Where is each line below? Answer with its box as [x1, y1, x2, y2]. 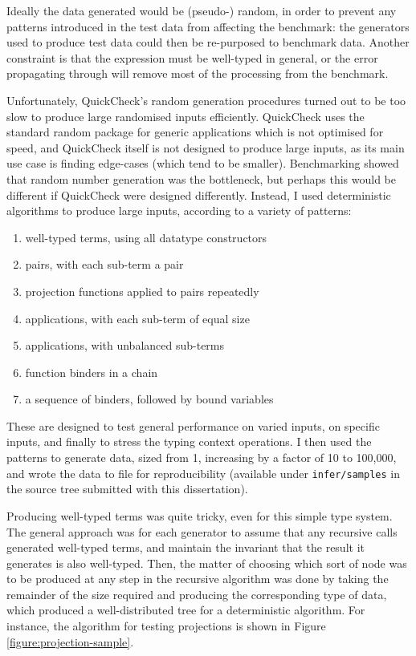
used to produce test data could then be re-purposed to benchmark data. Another [6, 34, 410, 51]
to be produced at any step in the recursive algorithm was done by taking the [6, 570, 389, 587]
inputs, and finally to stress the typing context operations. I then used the [6, 433, 372, 450]
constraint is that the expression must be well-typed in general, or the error [6, 49, 378, 66]
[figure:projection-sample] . [6, 633, 134, 650]
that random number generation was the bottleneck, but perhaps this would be [6, 170, 396, 187]
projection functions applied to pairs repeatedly [25, 282, 259, 299]
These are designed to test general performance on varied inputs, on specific [6, 417, 380, 434]
